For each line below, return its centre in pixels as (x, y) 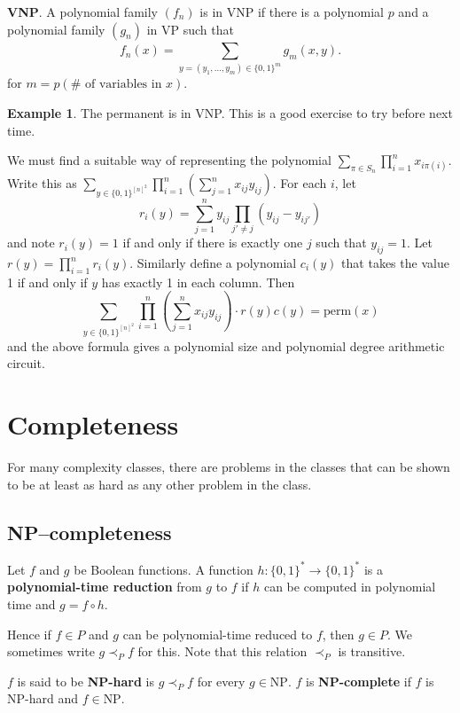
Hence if (29, 634)
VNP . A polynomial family (82, 12)
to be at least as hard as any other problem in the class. (160, 484)
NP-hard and (43, 698)
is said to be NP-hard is (86, 681)
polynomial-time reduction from (105, 587)
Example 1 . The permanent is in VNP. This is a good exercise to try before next (230, 112)
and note (31, 243)
